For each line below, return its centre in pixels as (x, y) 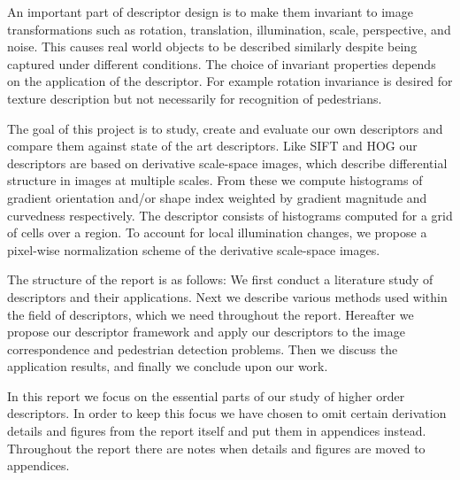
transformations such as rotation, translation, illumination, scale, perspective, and (229, 29)
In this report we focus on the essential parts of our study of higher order (206, 395)
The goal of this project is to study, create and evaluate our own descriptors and (225, 128)
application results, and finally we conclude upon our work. (168, 366)
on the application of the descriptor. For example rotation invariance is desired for (230, 81)
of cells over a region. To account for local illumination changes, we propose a (217, 232)
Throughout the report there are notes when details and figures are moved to (216, 448)
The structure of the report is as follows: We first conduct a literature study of (220, 279)
